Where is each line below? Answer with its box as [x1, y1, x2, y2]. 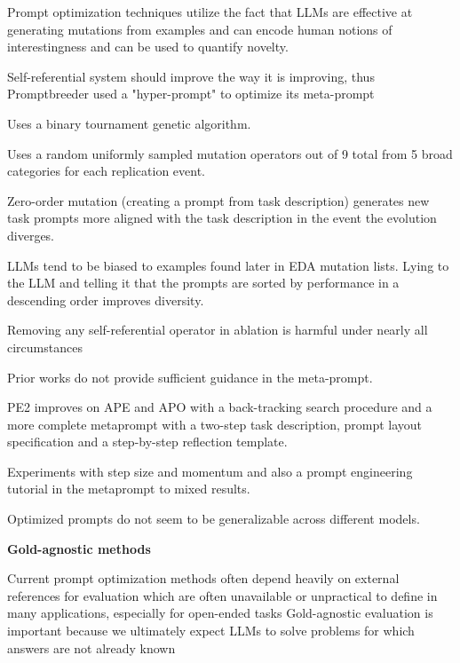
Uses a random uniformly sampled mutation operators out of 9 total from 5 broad [7, 144, 453, 162]
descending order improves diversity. [7, 290, 204, 309]
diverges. [7, 225, 55, 244]
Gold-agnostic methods [7, 539, 151, 557]
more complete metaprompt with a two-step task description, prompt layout [7, 414, 423, 433]
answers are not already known [7, 638, 176, 657]
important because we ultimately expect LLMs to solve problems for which [7, 621, 415, 640]
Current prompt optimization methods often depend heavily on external [7, 569, 400, 588]
